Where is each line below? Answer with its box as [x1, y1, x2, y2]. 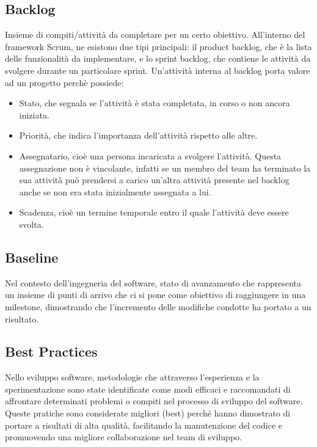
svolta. [19, 217, 44, 230]
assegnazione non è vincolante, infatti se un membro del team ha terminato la [19, 161, 311, 174]
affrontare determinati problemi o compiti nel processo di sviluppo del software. [5, 394, 303, 407]
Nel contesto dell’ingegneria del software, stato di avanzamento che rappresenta [5, 276, 301, 289]
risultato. [5, 312, 39, 325]
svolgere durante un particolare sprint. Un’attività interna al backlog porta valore [5, 64, 310, 76]
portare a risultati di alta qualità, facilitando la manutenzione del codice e [5, 418, 283, 431]
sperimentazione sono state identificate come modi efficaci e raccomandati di [5, 382, 291, 395]
